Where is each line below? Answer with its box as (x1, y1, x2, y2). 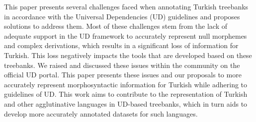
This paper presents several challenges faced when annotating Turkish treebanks (4, 1, 249, 11)
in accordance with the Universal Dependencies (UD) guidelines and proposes (4, 11, 240, 21)
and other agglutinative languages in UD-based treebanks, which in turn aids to (4, 98, 248, 109)
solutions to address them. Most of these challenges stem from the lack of (4, 21, 228, 31)
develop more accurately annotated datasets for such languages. (4, 108, 198, 119)
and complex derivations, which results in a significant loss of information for (4, 40, 239, 51)
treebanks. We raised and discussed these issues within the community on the (4, 60, 240, 70)
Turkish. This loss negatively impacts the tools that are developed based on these (4, 50, 252, 60)
